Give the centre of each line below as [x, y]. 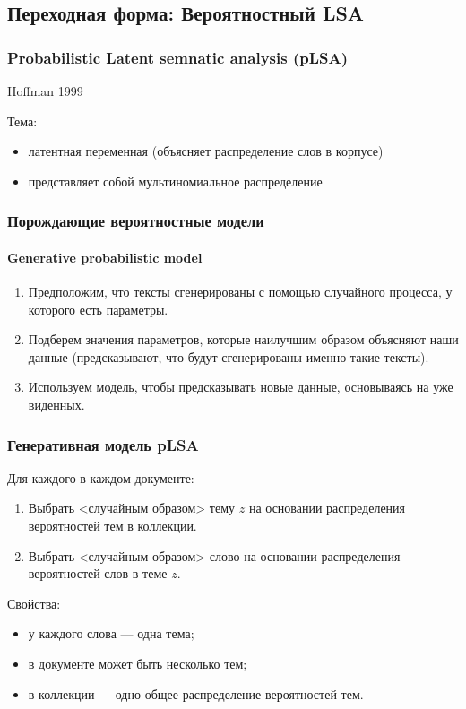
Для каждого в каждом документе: [101, 477]
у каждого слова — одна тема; [111, 633]
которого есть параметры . [98, 309]
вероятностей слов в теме [98, 573]
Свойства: [34, 603]
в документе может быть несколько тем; [138, 663]
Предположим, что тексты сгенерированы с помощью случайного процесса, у [240, 292]
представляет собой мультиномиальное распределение [175, 181]
